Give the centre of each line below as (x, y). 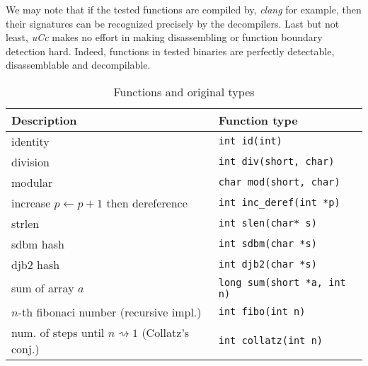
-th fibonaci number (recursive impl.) (110, 311)
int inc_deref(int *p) (279, 203)
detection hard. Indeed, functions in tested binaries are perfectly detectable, (170, 51)
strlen (25, 223)
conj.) (25, 348)
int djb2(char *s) (268, 264)
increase (31, 202)
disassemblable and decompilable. (78, 65)
